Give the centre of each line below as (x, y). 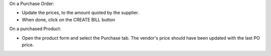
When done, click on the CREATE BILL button (69, 19)
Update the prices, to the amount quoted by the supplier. (80, 13)
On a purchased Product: (35, 29)
